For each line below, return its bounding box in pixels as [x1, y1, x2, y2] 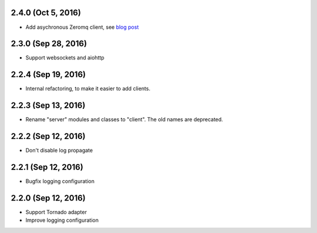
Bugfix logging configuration [25, 178, 95, 185]
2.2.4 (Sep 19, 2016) [11, 69, 86, 79]
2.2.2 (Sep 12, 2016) [11, 131, 86, 141]
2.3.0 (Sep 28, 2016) [11, 39, 87, 49]
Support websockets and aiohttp [25, 54, 105, 61]
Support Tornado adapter [25, 208, 87, 215]
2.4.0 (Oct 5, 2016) [11, 8, 82, 18]
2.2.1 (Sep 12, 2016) [11, 162, 83, 172]
